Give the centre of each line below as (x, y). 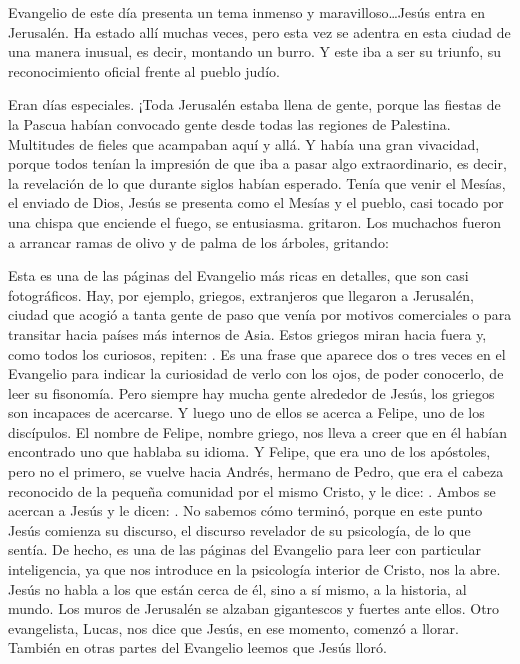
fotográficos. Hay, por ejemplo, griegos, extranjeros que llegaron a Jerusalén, (241, 294)
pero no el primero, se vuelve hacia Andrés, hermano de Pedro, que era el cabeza (256, 471)
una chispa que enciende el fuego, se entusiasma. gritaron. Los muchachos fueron (255, 221)
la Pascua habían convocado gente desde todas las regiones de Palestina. (229, 123)
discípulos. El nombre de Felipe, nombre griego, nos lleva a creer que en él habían (257, 431)
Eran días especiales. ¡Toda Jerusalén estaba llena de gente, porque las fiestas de (254, 104)
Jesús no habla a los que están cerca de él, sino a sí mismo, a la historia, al (237, 588)
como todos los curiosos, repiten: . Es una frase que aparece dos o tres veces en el (257, 353)
